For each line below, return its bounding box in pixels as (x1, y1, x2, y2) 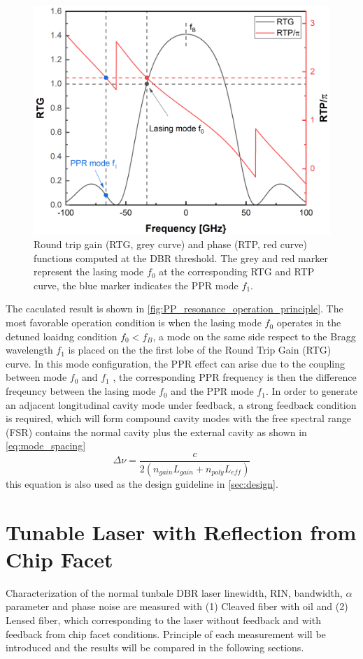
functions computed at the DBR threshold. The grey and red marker (34, 250, 328, 265)
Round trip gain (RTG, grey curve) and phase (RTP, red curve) (34, 237, 307, 252)
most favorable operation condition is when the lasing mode (6, 315, 262, 330)
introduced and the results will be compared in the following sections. (6, 640, 304, 655)
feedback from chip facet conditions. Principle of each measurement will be (6, 626, 326, 641)
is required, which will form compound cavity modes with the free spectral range (6, 411, 351, 426)
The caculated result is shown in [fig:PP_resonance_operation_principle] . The (6, 301, 343, 316)
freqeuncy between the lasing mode (6, 384, 156, 398)
